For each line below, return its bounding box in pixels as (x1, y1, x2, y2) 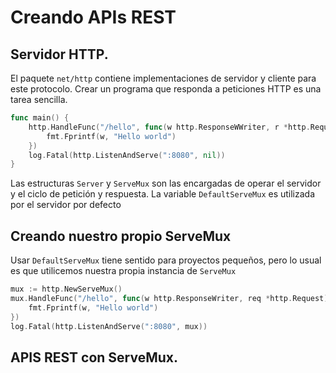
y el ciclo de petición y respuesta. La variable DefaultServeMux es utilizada (10, 188, 316, 200)
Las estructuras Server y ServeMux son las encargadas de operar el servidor (10, 177, 322, 190)
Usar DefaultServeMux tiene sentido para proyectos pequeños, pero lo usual (10, 254, 322, 266)
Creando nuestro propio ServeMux (10, 227, 232, 245)
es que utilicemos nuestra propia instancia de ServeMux (10, 265, 237, 277)
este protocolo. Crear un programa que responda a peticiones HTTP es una (10, 83, 322, 95)
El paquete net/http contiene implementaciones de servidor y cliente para (10, 72, 317, 84)
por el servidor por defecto (10, 199, 122, 211)
